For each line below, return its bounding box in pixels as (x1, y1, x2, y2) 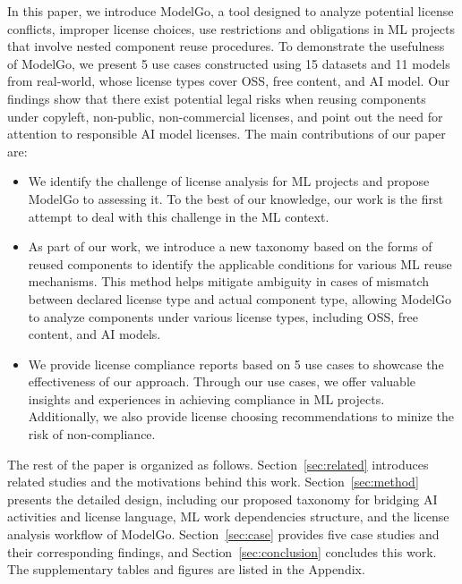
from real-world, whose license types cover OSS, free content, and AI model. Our (7, 72, 450, 90)
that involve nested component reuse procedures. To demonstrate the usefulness (7, 37, 445, 55)
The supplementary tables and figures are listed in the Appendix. (7, 560, 365, 579)
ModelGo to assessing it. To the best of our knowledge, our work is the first (28, 189, 443, 207)
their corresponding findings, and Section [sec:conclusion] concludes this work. (7, 542, 437, 561)
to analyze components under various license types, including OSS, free (28, 307, 419, 326)
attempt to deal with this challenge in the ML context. (28, 207, 329, 225)
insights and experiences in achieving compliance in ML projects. (28, 389, 385, 408)
